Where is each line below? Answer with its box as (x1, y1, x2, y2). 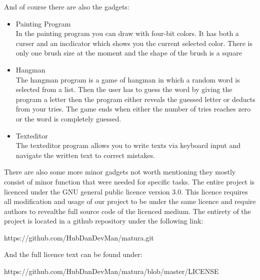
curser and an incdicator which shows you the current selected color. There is (15, 37, 252, 48)
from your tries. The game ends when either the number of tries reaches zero (15, 103, 251, 114)
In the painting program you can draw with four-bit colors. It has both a (15, 28, 239, 38)
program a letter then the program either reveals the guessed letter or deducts (15, 93, 255, 104)
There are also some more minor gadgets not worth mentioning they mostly (4, 166, 236, 177)
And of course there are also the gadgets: (4, 1, 129, 11)
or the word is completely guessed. (15, 113, 121, 123)
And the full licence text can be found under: (4, 249, 142, 259)
